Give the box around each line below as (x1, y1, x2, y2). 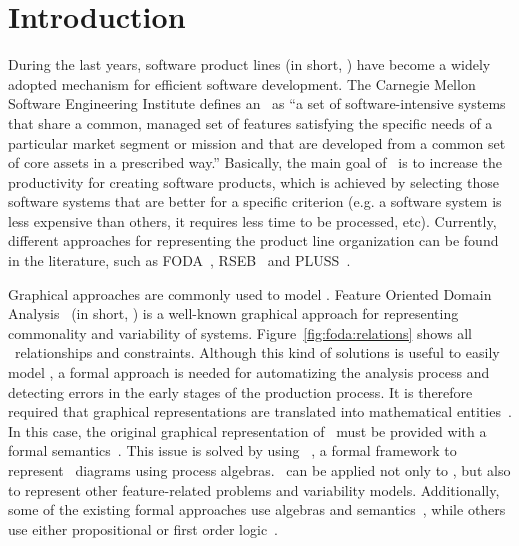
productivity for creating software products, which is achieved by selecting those (8, 171, 499, 192)
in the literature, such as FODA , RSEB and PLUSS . (8, 250, 351, 271)
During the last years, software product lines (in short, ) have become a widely (8, 54, 491, 75)
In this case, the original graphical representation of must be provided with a (8, 420, 487, 441)
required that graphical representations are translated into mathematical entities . (8, 401, 512, 422)
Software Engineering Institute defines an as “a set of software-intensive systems (8, 93, 506, 114)
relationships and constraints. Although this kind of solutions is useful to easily (14, 342, 500, 363)
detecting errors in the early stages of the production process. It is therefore (8, 381, 473, 402)
